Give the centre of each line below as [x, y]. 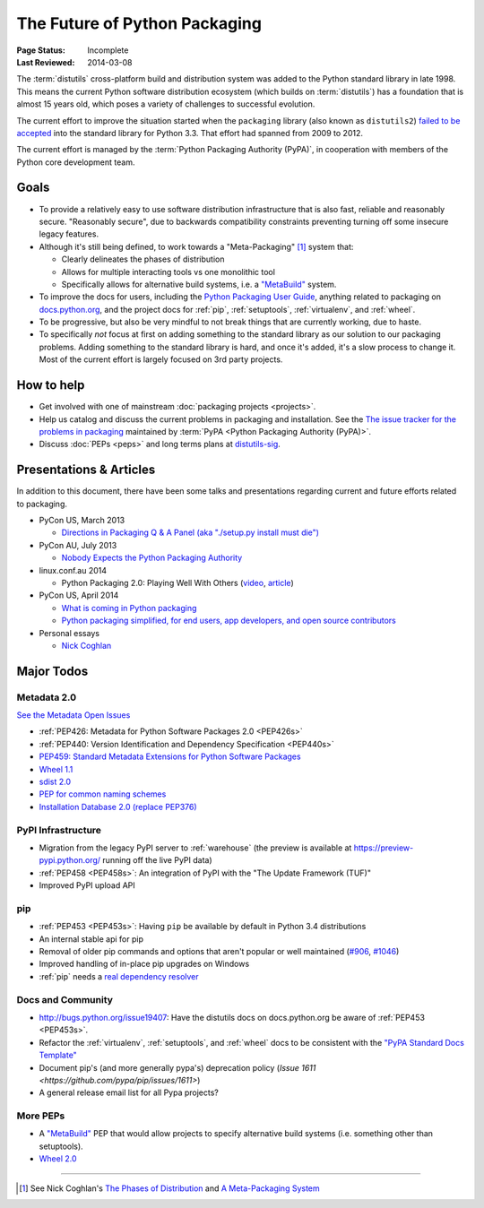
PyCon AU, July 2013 [78, 545]
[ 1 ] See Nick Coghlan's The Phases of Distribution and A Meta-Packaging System [169, 1188]
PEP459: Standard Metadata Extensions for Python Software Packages [170, 756]
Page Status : [41, 50]
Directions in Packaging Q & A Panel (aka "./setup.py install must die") [190, 532]
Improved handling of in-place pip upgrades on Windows [144, 964]
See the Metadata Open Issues [73, 715]
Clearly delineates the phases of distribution [143, 259]
